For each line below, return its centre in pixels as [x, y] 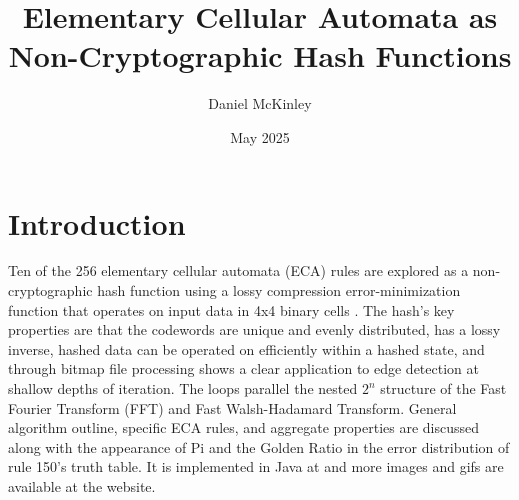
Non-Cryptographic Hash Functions [260, 55]
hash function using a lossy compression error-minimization [279, 290]
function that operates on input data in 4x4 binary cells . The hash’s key [231, 309]
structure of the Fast [443, 388]
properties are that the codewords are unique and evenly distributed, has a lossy [254, 329]
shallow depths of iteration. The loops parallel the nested [183, 388]
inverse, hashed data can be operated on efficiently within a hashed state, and [246, 348]
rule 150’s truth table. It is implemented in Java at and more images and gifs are [256, 466]
